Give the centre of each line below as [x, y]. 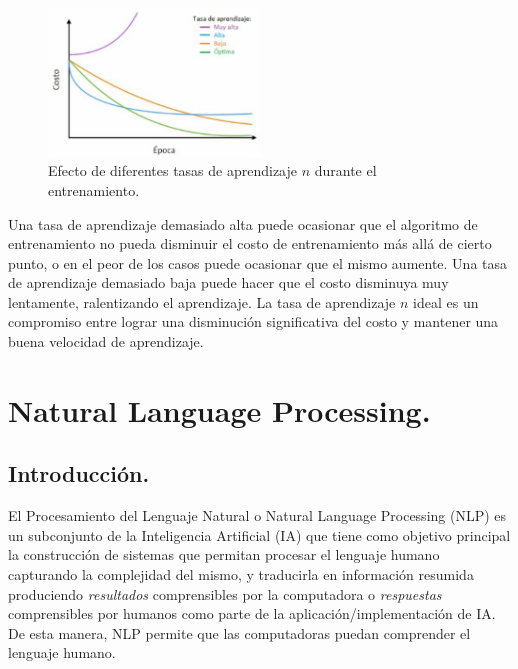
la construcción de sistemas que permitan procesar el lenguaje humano [224, 554]
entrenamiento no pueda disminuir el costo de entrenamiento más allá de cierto [250, 243]
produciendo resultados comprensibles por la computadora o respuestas [225, 593]
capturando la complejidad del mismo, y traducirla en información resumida [241, 574]
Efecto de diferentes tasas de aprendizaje [172, 170]
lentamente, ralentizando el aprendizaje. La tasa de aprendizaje [202, 301]
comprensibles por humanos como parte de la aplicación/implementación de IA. [252, 613]
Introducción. [79, 473]
